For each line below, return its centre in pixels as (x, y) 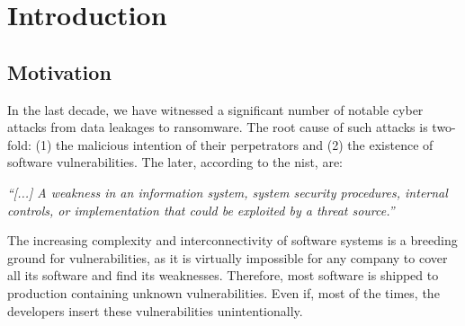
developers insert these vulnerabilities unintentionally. (155, 310)
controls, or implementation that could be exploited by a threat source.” (201, 210)
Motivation (59, 71)
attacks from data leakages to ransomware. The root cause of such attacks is (218, 127)
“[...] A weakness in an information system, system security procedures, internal (228, 192)
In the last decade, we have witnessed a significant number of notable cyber (215, 109)
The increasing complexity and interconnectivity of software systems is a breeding (232, 240)
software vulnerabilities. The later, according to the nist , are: (175, 162)
